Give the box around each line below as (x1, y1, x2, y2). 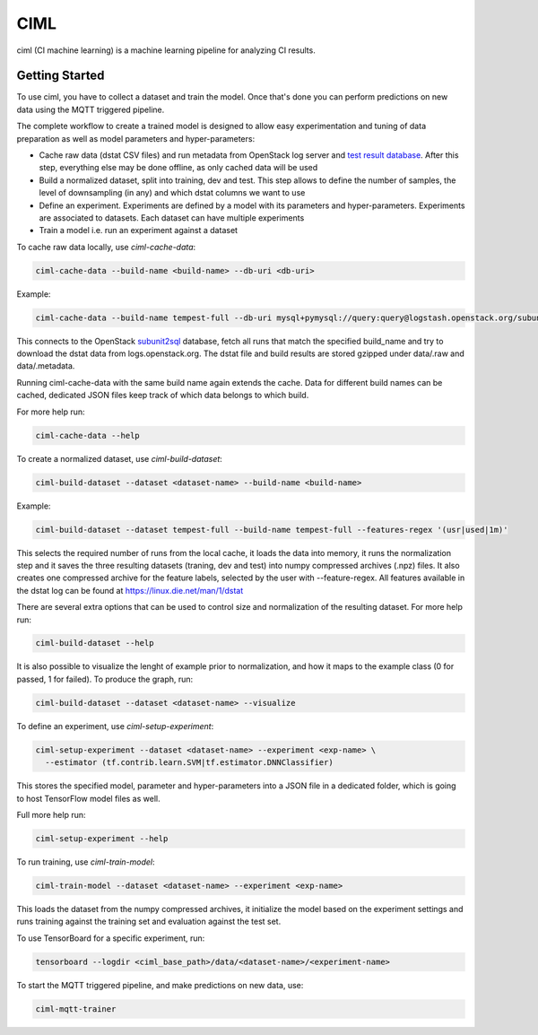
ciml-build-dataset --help (35, 638, 154, 648)
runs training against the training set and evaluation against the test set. (16, 916, 282, 927)
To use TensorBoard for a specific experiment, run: (16, 933, 205, 944)
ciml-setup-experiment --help (35, 833, 169, 843)
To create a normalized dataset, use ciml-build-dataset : (16, 453, 223, 464)
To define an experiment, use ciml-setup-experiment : (16, 720, 214, 731)
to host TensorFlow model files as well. (16, 793, 161, 804)
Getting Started (16, 68, 105, 83)
